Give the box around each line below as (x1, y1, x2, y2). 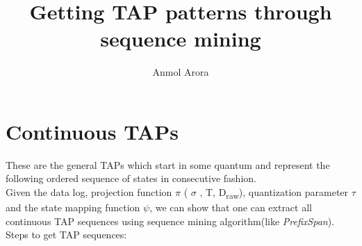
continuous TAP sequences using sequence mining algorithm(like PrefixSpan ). (6, 213, 335, 228)
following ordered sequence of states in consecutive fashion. (6, 171, 256, 186)
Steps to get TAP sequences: (6, 227, 127, 242)
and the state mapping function (6, 200, 140, 215)
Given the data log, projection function (6, 185, 172, 199)
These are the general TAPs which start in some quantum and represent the (6, 157, 330, 172)
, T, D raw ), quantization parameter (199, 185, 349, 201)
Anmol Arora (152, 65, 209, 79)
